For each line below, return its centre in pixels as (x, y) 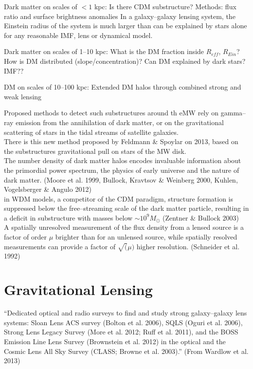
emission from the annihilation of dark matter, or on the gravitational (120, 122)
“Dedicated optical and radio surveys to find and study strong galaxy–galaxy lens (126, 313)
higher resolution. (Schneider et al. (188, 246)
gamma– (233, 113)
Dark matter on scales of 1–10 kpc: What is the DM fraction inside (104, 51)
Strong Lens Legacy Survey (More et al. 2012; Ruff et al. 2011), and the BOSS (121, 332)
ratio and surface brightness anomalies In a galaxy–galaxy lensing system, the (120, 16)
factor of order (26, 237)
